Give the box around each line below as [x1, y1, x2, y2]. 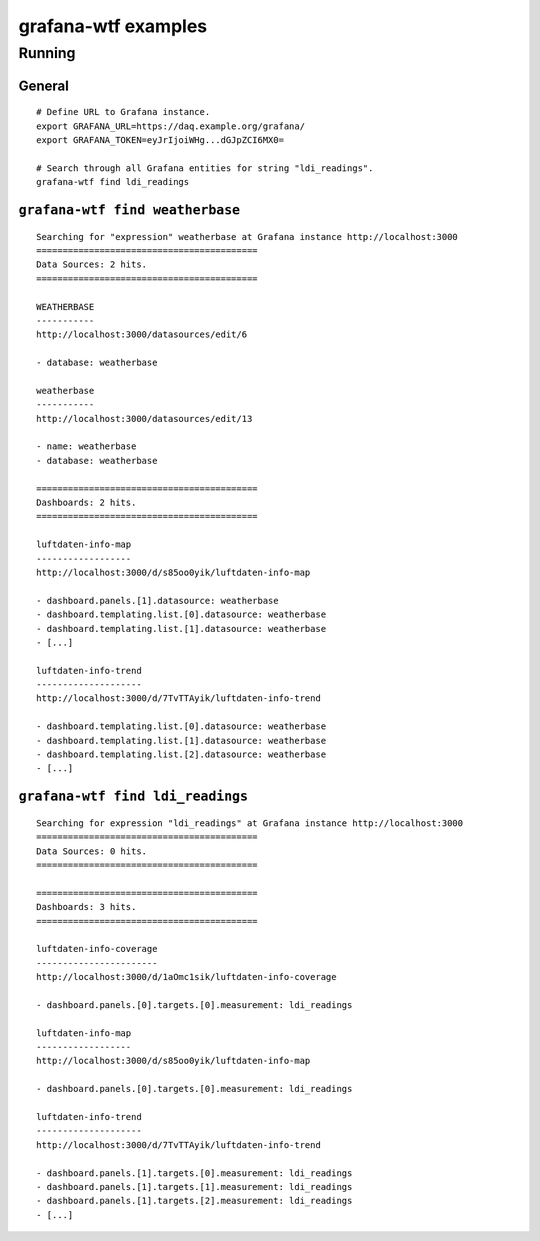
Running [18, 44, 76, 62]
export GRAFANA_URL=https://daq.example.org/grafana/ [36, 120, 305, 132]
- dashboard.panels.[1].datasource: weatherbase [36, 595, 279, 606]
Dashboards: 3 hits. [36, 901, 137, 913]
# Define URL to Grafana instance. [36, 106, 211, 118]
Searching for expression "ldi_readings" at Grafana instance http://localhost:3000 [36, 817, 464, 829]
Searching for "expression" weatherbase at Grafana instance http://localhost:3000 [36, 231, 459, 242]
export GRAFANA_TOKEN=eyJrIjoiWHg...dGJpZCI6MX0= [36, 135, 285, 145]
